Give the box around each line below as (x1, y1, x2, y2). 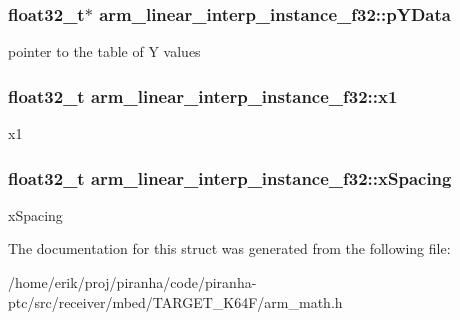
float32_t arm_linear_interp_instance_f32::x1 (8, 83, 398, 108)
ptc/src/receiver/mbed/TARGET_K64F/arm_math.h (8, 291, 343, 312)
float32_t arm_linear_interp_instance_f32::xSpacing (8, 165, 452, 190)
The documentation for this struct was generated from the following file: (8, 238, 451, 259)
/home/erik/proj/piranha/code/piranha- (8, 272, 257, 293)
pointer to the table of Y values (8, 41, 201, 62)
